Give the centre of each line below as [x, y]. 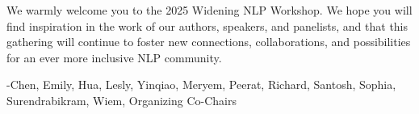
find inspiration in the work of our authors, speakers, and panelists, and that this [207, 25]
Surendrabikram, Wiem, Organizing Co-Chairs [122, 100]
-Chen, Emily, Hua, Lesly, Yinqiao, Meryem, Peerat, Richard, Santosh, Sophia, [201, 84]
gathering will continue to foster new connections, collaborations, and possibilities [209, 42]
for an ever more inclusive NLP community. [114, 57]
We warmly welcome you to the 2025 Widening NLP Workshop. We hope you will [209, 10]
